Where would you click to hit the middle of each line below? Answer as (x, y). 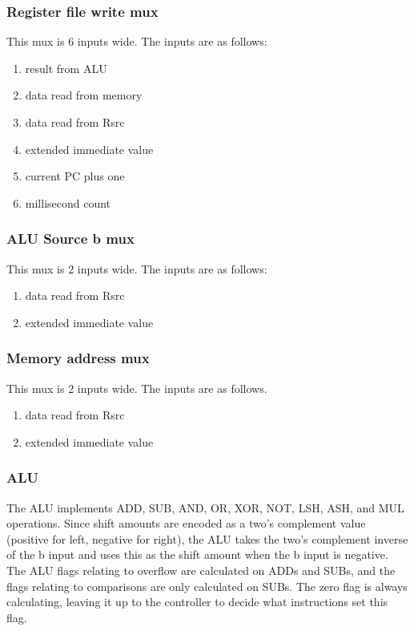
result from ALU (66, 68)
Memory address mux (78, 358)
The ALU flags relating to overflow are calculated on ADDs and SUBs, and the (201, 570)
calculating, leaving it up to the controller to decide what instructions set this (197, 602)
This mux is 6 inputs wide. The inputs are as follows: (137, 41)
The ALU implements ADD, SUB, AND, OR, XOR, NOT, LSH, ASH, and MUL (205, 507)
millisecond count (68, 202)
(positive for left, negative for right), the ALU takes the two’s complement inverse (207, 538)
